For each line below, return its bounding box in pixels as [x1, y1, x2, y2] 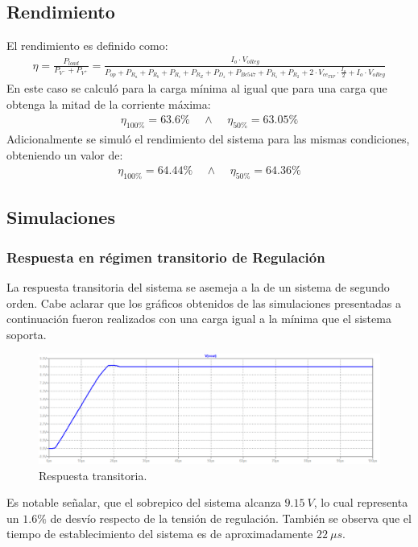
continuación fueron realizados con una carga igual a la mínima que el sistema [6, 310, 391, 327]
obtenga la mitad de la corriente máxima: [6, 95, 211, 112]
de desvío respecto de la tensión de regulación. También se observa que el [50, 509, 412, 526]
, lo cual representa [313, 494, 408, 511]
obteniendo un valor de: [6, 146, 123, 163]
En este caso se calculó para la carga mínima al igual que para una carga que [6, 80, 387, 96]
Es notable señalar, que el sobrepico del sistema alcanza [6, 494, 281, 511]
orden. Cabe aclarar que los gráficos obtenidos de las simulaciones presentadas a [6, 294, 401, 311]
